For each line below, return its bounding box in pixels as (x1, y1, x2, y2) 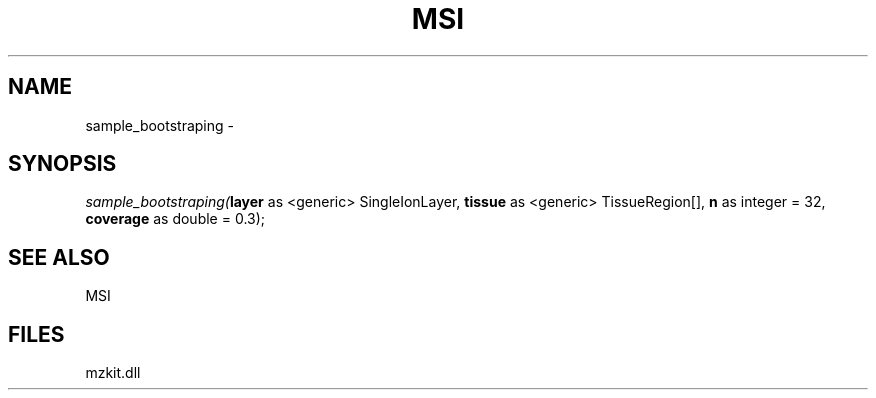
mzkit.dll (85, 364, 141, 382)
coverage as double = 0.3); (85, 210, 266, 228)
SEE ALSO (8, 244, 110, 270)
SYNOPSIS (8, 151, 117, 177)
